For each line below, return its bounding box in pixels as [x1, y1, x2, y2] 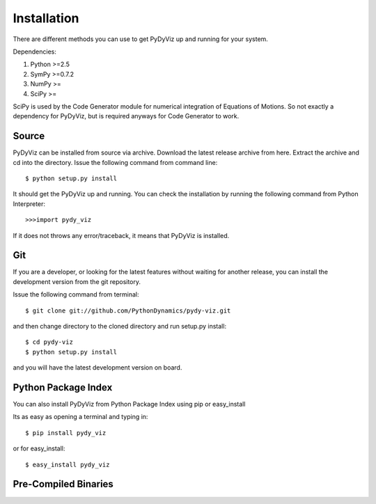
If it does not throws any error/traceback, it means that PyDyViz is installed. [13, 231, 230, 239]
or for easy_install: [13, 444, 65, 452]
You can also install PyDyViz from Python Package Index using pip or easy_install [13, 400, 246, 409]
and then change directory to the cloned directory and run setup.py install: [13, 322, 226, 330]
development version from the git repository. [13, 277, 141, 285]
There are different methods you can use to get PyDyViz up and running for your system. [13, 35, 268, 43]
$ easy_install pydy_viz [25, 460, 110, 468]
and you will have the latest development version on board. [13, 363, 182, 372]
